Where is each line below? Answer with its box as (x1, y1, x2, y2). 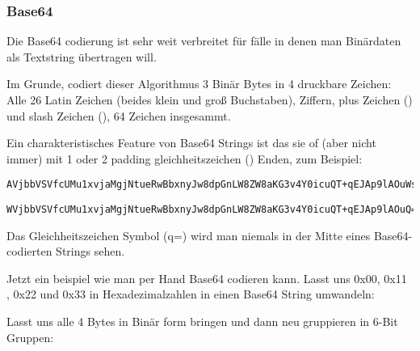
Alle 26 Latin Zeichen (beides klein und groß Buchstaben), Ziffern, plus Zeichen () (6, 91, 413, 108)
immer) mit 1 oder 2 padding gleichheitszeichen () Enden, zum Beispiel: (6, 150, 363, 167)
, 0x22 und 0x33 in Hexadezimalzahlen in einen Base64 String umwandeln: (6, 285, 375, 302)
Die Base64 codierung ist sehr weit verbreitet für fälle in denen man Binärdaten (6, 32, 401, 49)
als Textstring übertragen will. (6, 48, 157, 65)
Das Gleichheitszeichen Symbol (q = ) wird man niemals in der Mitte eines (6, 226, 371, 243)
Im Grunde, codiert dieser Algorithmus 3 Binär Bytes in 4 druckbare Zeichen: (6, 75, 392, 92)
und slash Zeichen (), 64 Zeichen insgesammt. (6, 107, 231, 124)
